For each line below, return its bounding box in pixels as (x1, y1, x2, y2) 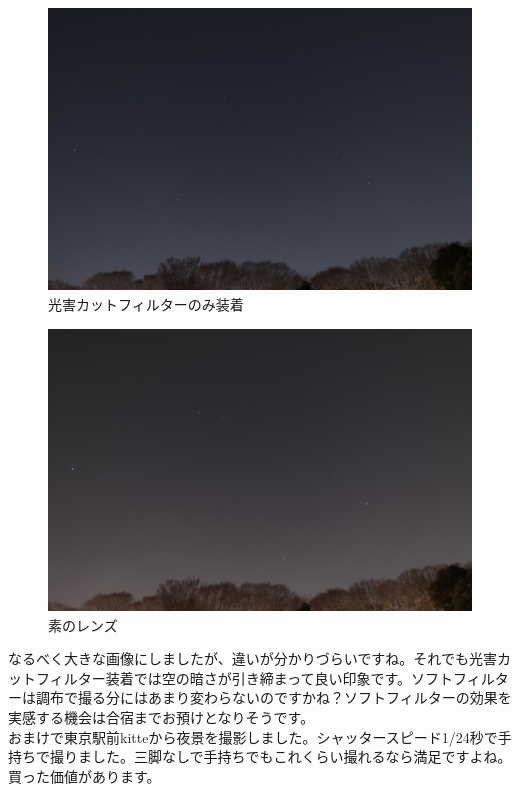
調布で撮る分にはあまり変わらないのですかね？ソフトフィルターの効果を (35, 687, 512, 708)
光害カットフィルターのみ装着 (48, 293, 244, 314)
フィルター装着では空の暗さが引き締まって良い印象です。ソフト (35, 667, 454, 688)
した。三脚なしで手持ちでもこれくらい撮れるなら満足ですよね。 (91, 746, 512, 767)
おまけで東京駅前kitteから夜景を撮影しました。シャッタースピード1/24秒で (8, 726, 498, 747)
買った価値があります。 (8, 765, 161, 786)
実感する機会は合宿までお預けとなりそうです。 (8, 706, 315, 727)
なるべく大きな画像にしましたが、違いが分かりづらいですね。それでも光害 (8, 648, 497, 669)
